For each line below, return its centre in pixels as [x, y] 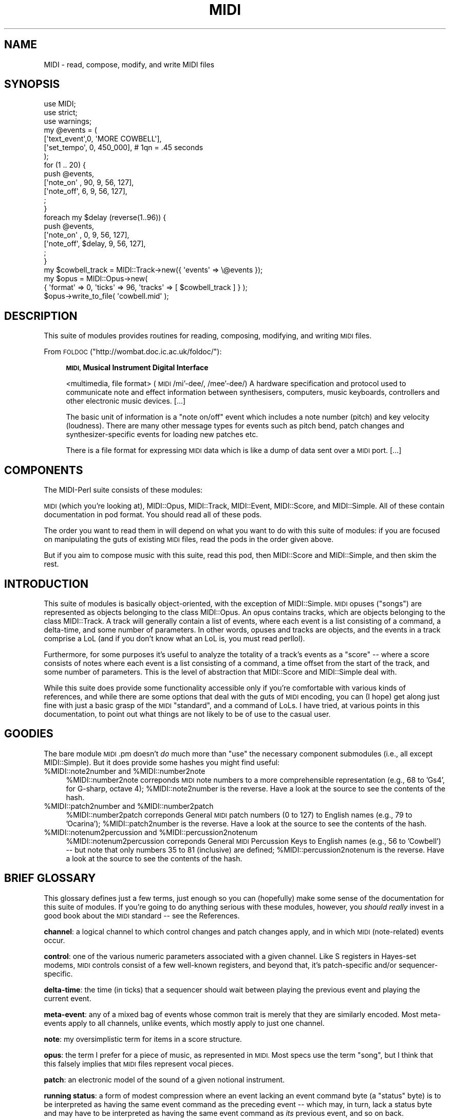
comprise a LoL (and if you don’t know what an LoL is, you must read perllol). [174, 638]
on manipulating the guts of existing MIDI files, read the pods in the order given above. [189, 539]
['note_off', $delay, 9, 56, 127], [95, 244]
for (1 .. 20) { [65, 165]
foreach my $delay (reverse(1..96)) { [105, 218]
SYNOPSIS [32, 84]
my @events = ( [70, 130]
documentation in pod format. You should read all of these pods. [153, 515]
